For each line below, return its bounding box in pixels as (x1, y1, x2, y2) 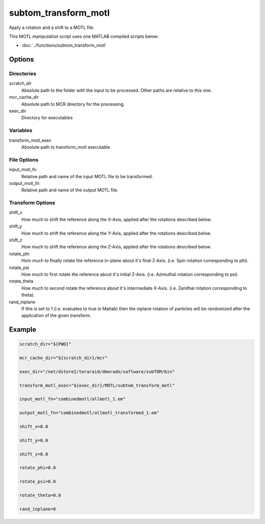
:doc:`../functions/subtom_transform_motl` (21, 42, 107, 49)
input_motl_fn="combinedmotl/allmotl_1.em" (19, 396, 126, 402)
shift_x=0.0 (19, 423, 49, 429)
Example (9, 325, 36, 334)
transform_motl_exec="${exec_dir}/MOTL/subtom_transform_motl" (19, 383, 175, 388)
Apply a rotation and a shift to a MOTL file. (9, 25, 95, 30)
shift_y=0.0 (19, 437, 49, 443)
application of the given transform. (21, 313, 92, 318)
